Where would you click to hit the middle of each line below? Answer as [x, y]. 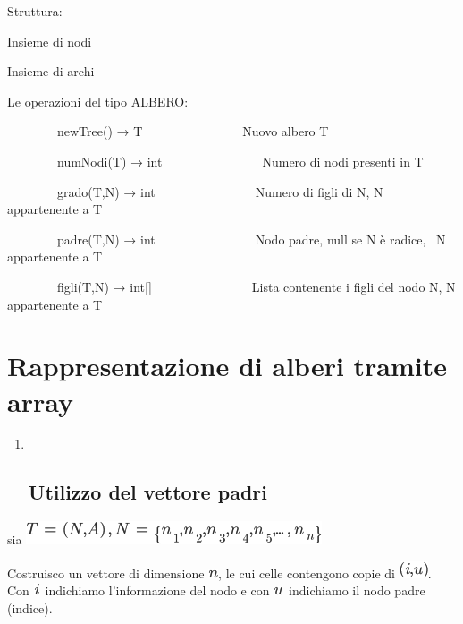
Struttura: [35, 11]
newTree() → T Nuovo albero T [193, 131]
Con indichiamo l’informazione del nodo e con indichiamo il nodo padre [216, 590]
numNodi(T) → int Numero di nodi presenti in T [240, 161]
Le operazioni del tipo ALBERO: [98, 101]
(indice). [30, 608]
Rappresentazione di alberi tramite [227, 366]
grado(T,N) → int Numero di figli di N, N [220, 191]
